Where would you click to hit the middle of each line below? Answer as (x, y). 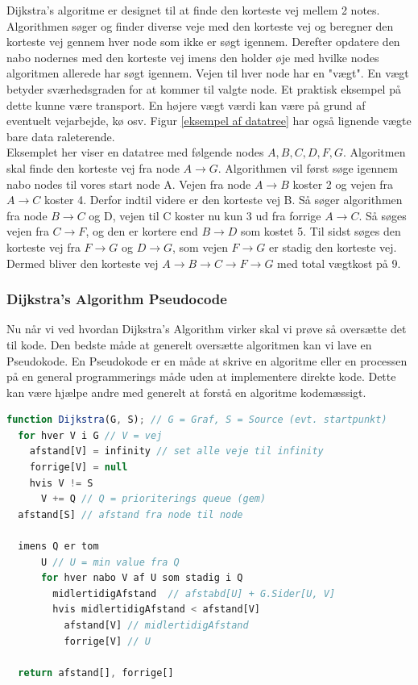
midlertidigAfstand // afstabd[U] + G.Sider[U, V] (194, 593)
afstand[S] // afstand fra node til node (130, 514)
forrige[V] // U (107, 641)
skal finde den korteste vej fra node (93, 167)
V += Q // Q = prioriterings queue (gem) (153, 499)
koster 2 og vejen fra (343, 184)
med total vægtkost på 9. (339, 263)
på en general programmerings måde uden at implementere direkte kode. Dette (201, 376)
